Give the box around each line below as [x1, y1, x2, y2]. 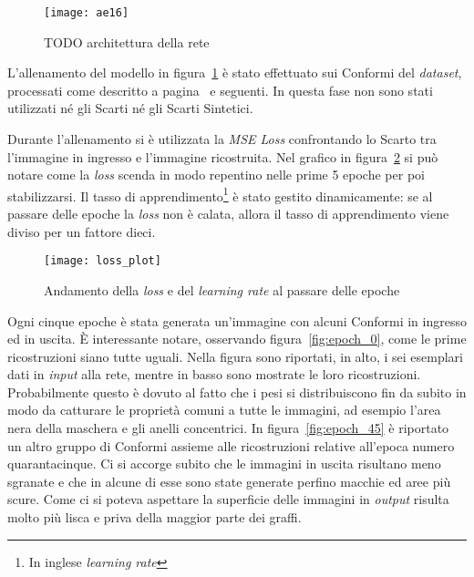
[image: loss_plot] [44, 254, 161, 268]
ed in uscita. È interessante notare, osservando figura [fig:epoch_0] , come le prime [7, 329, 467, 348]
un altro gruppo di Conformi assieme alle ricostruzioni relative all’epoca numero [7, 436, 455, 455]
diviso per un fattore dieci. [7, 222, 156, 241]
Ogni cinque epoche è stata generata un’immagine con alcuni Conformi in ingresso [7, 311, 467, 330]
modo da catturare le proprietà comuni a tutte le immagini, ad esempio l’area [7, 400, 441, 419]
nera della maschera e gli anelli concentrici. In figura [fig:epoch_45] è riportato [7, 418, 449, 438]
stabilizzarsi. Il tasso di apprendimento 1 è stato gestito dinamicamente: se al [7, 183, 433, 205]
